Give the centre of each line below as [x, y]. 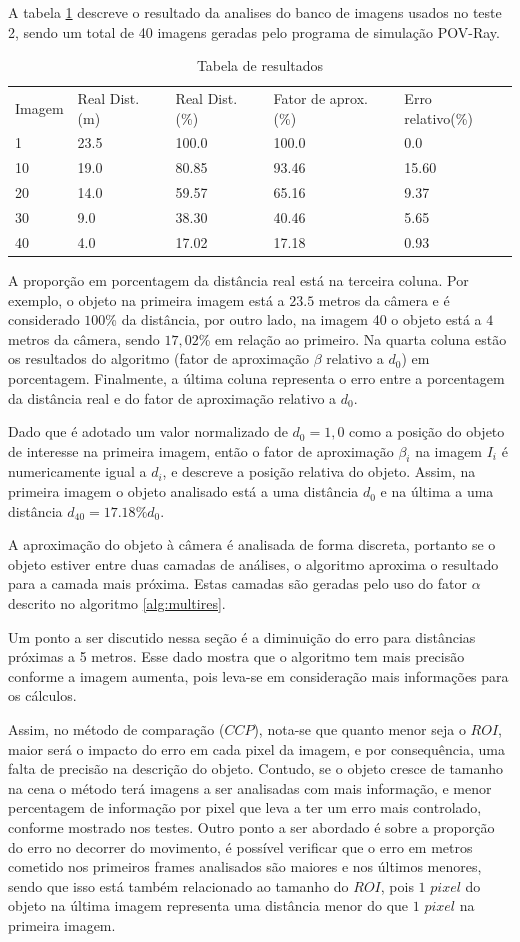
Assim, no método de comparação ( [116, 729]
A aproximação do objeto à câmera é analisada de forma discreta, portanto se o [252, 544]
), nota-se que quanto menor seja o [359, 729]
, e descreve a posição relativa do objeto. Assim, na [319, 471]
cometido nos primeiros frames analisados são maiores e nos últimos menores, [245, 866]
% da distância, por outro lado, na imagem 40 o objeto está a [293, 319]
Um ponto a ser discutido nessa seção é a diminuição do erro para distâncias [242, 636]
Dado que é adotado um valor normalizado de [148, 431]
